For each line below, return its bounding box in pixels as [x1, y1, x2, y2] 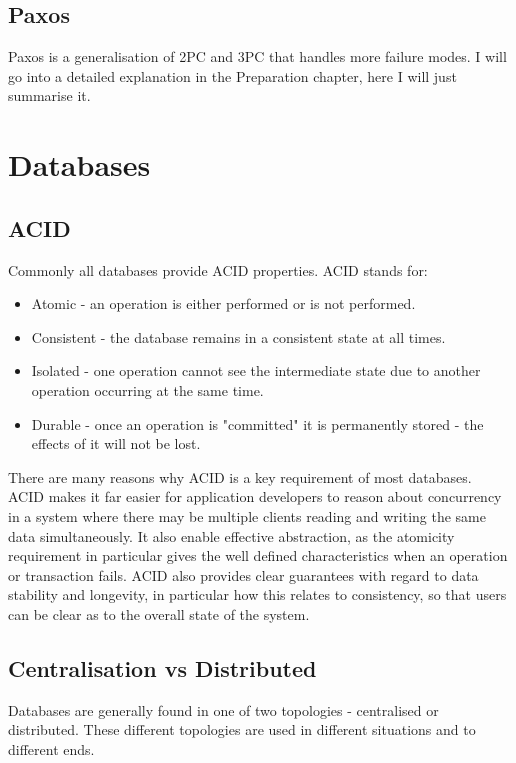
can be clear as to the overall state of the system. [8, 603, 310, 624]
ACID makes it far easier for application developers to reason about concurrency [8, 486, 502, 507]
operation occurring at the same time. [31, 379, 264, 400]
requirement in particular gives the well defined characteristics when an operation [8, 545, 508, 566]
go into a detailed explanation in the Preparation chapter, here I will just [8, 65, 457, 86]
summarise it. [8, 85, 91, 106]
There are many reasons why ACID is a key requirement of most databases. [8, 466, 472, 487]
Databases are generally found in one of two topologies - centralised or [8, 699, 439, 720]
